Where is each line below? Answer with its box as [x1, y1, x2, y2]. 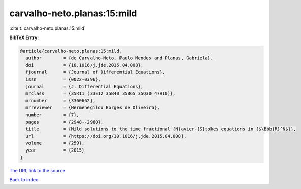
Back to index [9, 177, 38, 183]
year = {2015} [25, 147, 85, 153]
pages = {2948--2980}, [25, 119, 104, 125]
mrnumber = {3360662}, [25, 98, 96, 103]
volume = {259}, [25, 140, 85, 146]
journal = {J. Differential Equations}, [25, 84, 144, 89]
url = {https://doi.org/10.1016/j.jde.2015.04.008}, [25, 133, 187, 139]
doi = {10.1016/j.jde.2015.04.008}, [25, 62, 144, 68]
